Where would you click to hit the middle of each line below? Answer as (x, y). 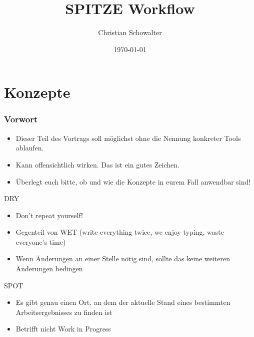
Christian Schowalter (130, 32)
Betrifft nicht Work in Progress (63, 329)
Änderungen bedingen (49, 269)
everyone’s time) (41, 241)
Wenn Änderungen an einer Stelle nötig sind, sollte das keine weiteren (123, 259)
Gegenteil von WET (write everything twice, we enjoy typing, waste (120, 232)
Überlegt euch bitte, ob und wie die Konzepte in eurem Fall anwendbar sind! (133, 181)
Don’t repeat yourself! (49, 215)
